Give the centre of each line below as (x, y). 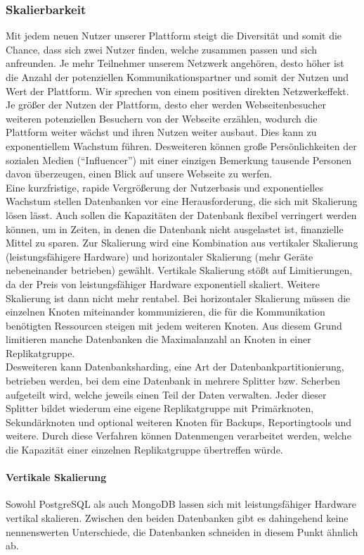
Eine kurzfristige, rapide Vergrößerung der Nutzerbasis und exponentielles (164, 187)
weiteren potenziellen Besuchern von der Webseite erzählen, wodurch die (162, 118)
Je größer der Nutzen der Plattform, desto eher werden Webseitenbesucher (166, 105)
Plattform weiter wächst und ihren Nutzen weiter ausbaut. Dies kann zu (161, 132)
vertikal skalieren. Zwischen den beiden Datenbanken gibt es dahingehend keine (177, 518)
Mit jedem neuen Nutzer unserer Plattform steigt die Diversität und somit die (174, 36)
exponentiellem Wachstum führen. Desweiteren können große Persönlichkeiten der (181, 145)
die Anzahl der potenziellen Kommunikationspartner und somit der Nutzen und (177, 77)
